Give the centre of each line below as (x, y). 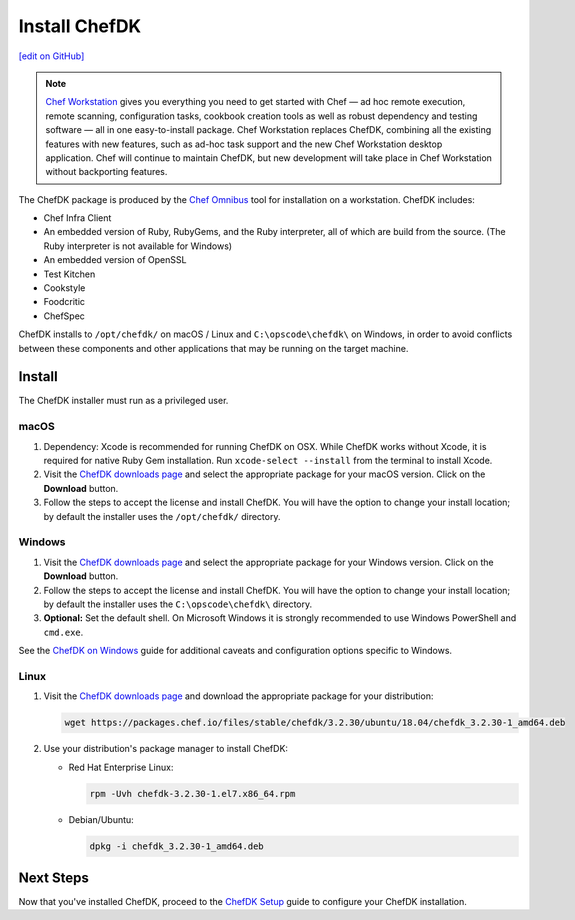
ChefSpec (64, 316)
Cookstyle (64, 288)
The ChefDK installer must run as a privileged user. (123, 401)
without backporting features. (106, 172)
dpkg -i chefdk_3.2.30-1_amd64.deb (176, 846)
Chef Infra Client (77, 218)
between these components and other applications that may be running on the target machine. (213, 348)
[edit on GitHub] (51, 56)
